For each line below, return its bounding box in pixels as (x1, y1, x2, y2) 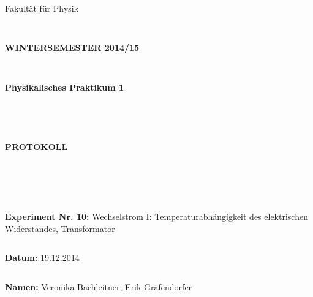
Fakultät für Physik (5, 2, 78, 14)
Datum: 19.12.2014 (5, 251, 80, 264)
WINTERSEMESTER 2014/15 (5, 41, 140, 54)
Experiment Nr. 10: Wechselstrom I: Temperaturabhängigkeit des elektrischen (5, 210, 308, 223)
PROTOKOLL (5, 140, 68, 153)
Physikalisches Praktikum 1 (5, 80, 124, 93)
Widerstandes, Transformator (5, 222, 115, 235)
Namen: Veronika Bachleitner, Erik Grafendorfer (5, 280, 192, 293)
